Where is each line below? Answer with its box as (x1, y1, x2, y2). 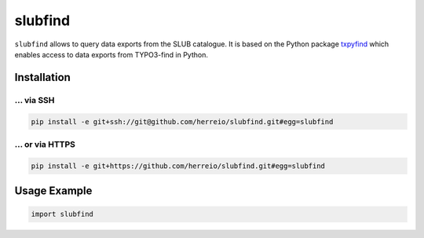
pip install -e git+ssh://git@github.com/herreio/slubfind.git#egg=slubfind (31, 117, 334, 126)
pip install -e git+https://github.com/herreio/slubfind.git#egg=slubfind (31, 161, 326, 170)
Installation (14, 71, 71, 84)
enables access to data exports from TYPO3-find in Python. (14, 49, 208, 59)
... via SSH (14, 94, 55, 105)
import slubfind (31, 210, 94, 219)
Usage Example (14, 185, 93, 198)
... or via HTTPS (14, 138, 76, 149)
